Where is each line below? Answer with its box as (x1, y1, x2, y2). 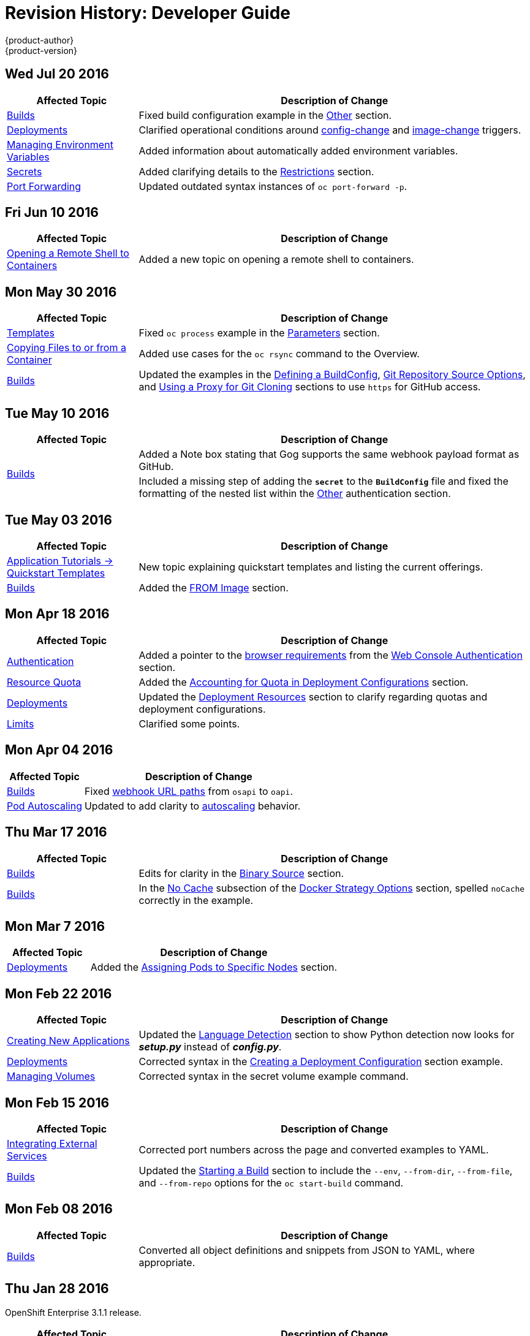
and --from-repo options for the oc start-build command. (138, 1177, 404, 1190)
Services (7, 1150, 47, 1163)
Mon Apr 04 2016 (5, 742, 113, 758)
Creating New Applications (7, 1034, 130, 1047)
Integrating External (7, 1137, 97, 1150)
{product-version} (5, 45, 78, 56)
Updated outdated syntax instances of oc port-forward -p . (138, 180, 407, 192)
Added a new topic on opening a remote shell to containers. (138, 253, 414, 266)
